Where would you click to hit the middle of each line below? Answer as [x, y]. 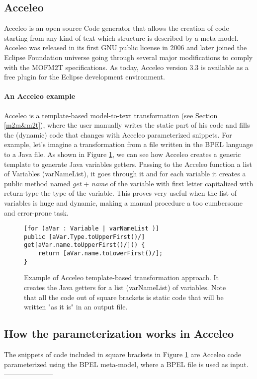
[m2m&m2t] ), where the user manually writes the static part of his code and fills [127, 125]
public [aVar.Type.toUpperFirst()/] [85, 237]
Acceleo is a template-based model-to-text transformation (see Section [111, 115]
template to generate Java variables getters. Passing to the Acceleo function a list [128, 164]
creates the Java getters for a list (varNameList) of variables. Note [125, 287]
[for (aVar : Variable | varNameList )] [92, 229]
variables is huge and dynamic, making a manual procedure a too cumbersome [123, 202]
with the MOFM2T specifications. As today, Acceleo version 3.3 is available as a [126, 67]
